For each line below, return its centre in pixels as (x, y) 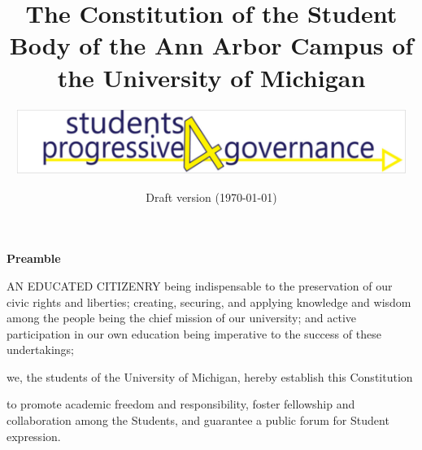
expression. (34, 436)
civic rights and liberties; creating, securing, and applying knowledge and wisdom (209, 301)
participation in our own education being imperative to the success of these (194, 333)
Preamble (34, 258)
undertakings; (40, 350)
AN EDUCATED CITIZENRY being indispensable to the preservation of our (200, 285)
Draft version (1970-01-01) (211, 197)
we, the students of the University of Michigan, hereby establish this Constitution (210, 376)
